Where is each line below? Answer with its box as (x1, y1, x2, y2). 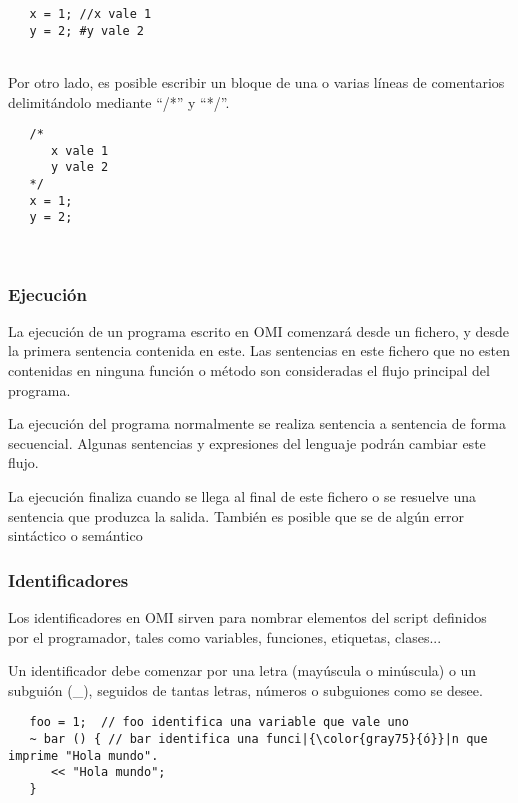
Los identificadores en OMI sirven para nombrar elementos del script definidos (8, 607, 487, 627)
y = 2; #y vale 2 (29, 23, 145, 38)
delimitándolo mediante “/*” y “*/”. (8, 91, 230, 112)
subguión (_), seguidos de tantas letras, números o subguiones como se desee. (8, 679, 483, 700)
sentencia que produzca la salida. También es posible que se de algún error (8, 505, 464, 526)
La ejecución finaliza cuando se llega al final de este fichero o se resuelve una (8, 486, 476, 506)
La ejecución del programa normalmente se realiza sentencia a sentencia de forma (8, 413, 506, 434)
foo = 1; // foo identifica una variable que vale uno (29, 715, 409, 730)
